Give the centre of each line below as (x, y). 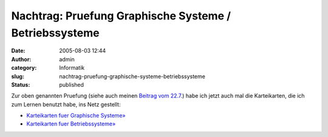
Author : (21, 59)
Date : (18, 51)
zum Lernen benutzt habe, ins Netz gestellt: (66, 104)
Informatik (72, 68)
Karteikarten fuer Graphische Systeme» (76, 116)
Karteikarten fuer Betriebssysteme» (71, 124)
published (72, 84)
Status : (21, 84)
